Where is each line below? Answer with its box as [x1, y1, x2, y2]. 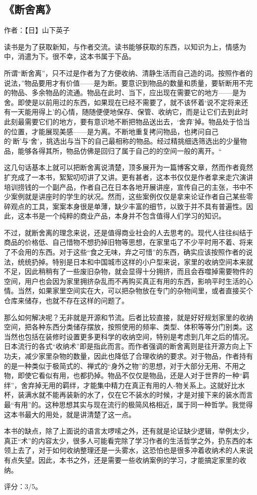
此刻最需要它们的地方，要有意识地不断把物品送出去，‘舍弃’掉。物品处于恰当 [4, 116, 250, 126]
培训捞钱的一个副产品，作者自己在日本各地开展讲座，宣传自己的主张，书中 [4, 181, 246, 192]
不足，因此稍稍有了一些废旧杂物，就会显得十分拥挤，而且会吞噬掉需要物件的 [4, 266, 253, 276]
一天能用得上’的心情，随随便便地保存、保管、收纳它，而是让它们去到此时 [10, 107, 248, 117]
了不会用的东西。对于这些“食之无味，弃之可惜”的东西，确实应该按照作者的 [4, 247, 246, 257]
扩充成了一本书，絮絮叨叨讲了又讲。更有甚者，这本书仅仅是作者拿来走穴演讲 [4, 171, 253, 182]
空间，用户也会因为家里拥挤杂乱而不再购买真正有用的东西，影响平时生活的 [4, 275, 246, 286]
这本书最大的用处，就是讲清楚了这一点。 [4, 409, 135, 419]
